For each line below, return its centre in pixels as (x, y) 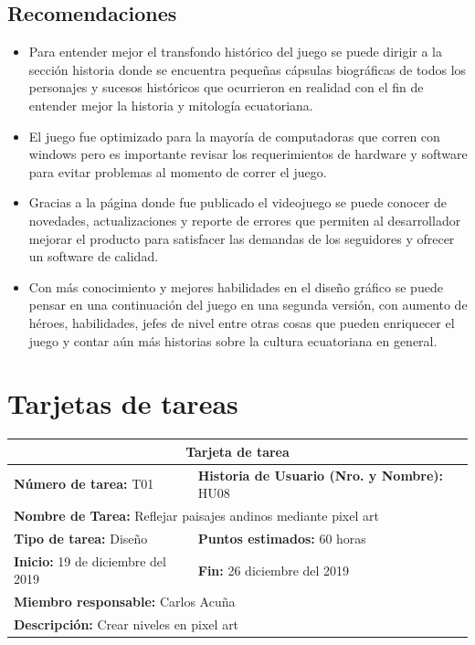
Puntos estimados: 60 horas (282, 538)
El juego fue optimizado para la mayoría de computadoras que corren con (234, 136)
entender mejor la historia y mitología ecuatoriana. (171, 105)
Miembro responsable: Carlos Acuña (125, 602)
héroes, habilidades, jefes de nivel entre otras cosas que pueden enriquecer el (242, 322)
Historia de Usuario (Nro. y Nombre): (321, 475)
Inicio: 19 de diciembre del (90, 560)
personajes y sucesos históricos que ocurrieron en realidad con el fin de (226, 87)
